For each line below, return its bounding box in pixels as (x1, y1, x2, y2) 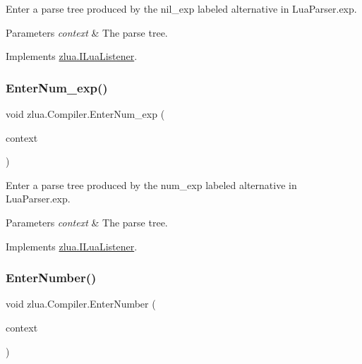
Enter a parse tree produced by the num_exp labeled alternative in (6, 177, 297, 192)
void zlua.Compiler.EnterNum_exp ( (6, 107, 165, 121)
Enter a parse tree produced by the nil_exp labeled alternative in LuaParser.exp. (6, 1, 357, 16)
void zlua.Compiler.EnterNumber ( (6, 296, 156, 311)
